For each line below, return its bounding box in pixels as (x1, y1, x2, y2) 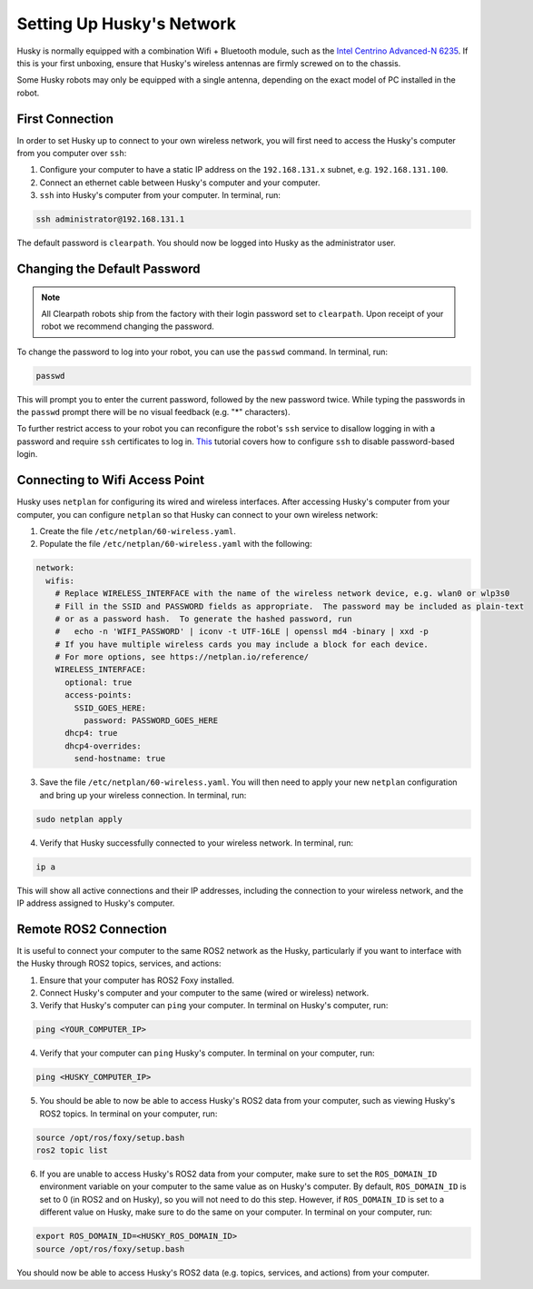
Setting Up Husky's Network (16, 14, 236, 34)
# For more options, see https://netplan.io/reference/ (54, 652, 310, 662)
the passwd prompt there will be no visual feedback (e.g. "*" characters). (16, 407, 291, 418)
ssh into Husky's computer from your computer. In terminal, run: (39, 190, 281, 201)
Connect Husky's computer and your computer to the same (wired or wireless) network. (39, 987, 370, 998)
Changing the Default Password (16, 261, 201, 276)
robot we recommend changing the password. (41, 321, 215, 332)
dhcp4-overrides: (64, 740, 143, 751)
